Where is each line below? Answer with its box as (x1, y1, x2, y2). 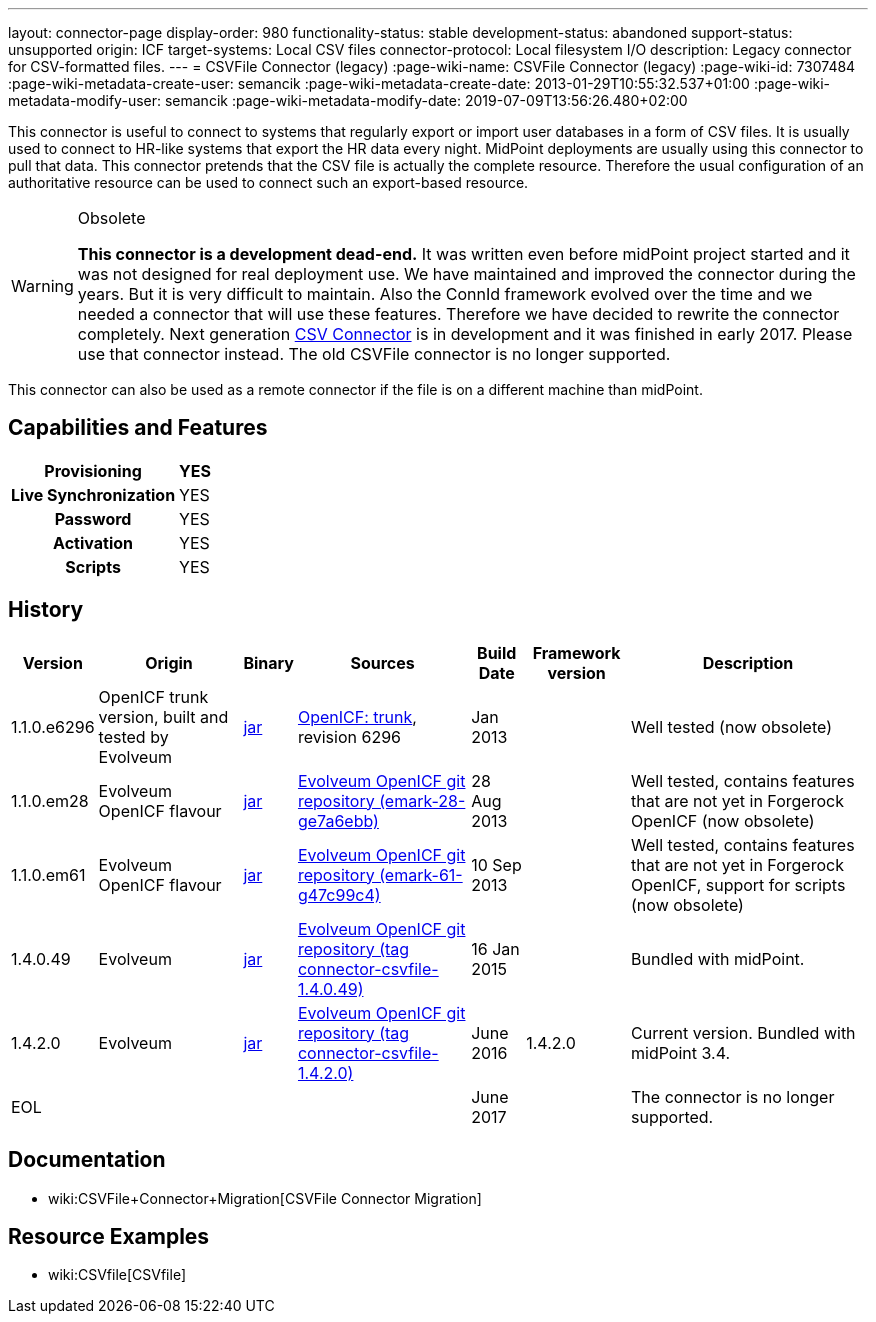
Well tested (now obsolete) (631, 716, 832, 737)
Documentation (8, 1147, 166, 1173)
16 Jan (471, 938, 520, 959)
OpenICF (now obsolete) (631, 810, 815, 831)
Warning (11, 276, 74, 296)
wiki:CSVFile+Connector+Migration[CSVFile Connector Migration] (48, 1189, 482, 1207)
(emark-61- (379, 864, 463, 885)
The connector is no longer (631, 1086, 835, 1107)
